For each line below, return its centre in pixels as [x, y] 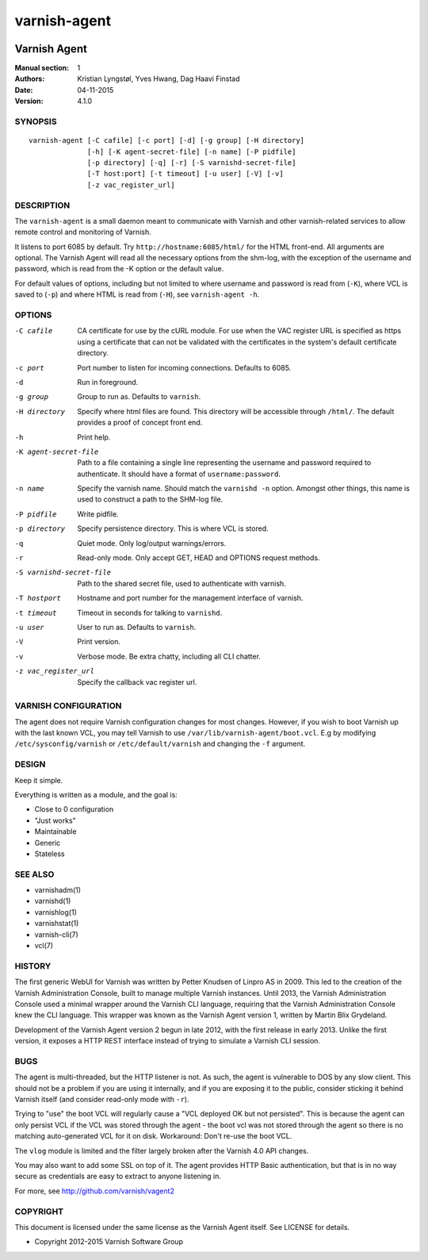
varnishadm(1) [58, 890]
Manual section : [42, 68]
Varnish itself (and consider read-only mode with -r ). [102, 1100]
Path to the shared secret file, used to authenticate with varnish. [182, 583]
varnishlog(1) [55, 912]
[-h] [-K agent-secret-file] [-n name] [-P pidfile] [192, 152]
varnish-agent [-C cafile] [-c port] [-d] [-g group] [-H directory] [167, 140]
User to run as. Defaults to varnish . [137, 627]
